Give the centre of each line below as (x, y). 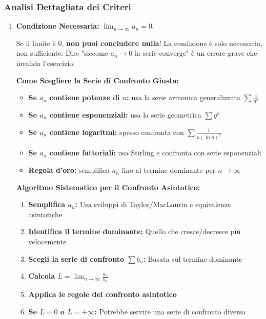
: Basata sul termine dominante (193, 258)
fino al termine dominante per (169, 170)
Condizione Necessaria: (58, 26)
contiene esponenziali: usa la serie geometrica (125, 115)
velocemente (47, 242)
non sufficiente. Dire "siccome (62, 53)
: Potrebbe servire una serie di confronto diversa (170, 312)
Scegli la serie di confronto (76, 258)
